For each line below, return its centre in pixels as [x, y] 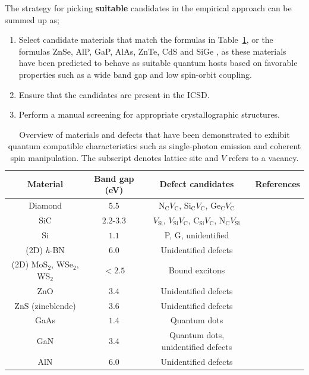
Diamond [45, 205]
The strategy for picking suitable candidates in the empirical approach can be [148, 8]
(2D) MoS [30, 264]
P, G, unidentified [197, 234]
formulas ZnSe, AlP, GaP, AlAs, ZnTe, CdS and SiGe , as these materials [152, 51]
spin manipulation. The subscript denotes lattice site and [114, 157]
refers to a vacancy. [264, 157]
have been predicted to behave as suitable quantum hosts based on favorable [158, 63]
